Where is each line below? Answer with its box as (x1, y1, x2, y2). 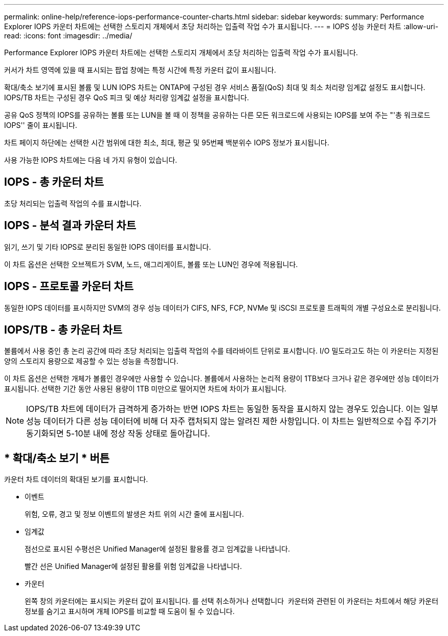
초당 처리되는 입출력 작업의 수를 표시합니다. (4, 199, 142, 208)
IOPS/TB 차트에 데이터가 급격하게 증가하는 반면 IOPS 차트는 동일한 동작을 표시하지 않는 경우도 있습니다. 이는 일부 (26, 404, 438, 414)
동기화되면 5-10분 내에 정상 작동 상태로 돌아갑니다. (26, 428, 210, 439)
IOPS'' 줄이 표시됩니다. (4, 121, 77, 129)
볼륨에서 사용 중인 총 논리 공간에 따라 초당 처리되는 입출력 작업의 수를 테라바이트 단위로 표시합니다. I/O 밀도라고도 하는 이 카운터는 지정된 (4, 346, 439, 356)
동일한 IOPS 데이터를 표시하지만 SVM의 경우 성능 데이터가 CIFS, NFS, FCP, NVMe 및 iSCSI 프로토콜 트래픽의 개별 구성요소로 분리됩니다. (4, 303, 441, 312)
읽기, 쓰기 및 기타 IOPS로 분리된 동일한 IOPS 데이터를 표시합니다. (4, 242, 211, 251)
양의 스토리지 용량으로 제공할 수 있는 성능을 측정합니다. (4, 357, 178, 366)
